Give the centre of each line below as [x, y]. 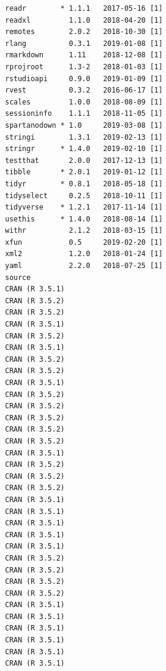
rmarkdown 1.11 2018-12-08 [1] [84, 55]
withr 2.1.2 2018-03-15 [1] [84, 231]
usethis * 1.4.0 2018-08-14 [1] [84, 219]
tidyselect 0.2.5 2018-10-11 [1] [84, 196]
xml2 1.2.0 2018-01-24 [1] [84, 254]
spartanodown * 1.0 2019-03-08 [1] [84, 125]
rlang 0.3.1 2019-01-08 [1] [84, 43]
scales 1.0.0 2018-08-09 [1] [84, 102]
